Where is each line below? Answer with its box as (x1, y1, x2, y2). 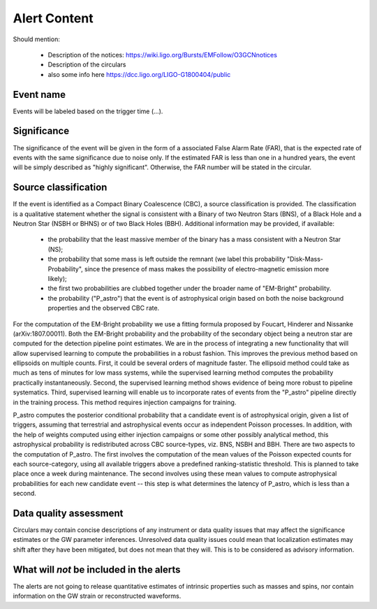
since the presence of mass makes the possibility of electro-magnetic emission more (84, 264, 330, 273)
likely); (47, 274, 67, 282)
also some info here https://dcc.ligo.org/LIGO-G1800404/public (47, 70, 231, 78)
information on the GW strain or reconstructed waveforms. (13, 592, 182, 601)
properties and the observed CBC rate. (47, 304, 160, 313)
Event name (13, 88, 66, 101)
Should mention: (13, 35, 61, 43)
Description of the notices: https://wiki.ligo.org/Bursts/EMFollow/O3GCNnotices (47, 50, 277, 59)
